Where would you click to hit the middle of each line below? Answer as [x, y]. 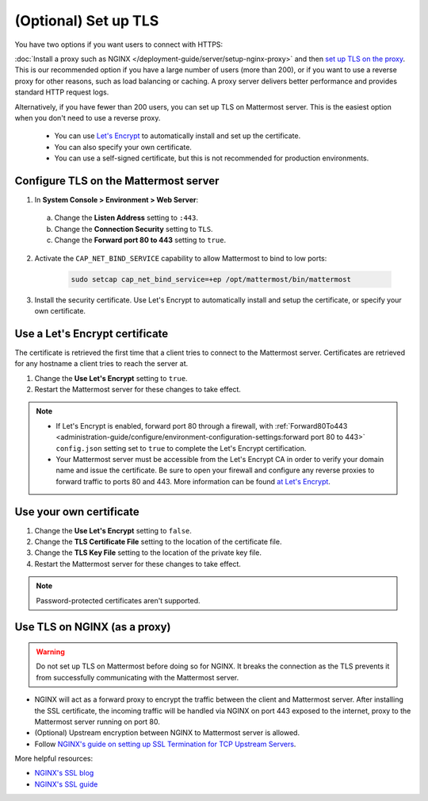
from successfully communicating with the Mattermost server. [138, 677]
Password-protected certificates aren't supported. [118, 600]
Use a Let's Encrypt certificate [92, 333]
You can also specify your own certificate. [123, 147]
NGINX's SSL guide [66, 784]
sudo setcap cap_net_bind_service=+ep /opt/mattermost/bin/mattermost [211, 279]
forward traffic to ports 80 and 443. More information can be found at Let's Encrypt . [193, 481]
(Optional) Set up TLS [87, 21]
